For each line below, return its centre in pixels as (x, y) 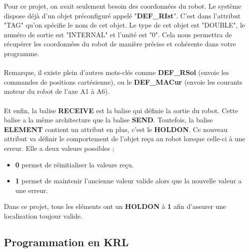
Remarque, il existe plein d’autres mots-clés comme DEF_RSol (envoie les (117, 72)
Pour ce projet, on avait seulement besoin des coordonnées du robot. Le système (123, 6)
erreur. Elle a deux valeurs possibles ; (59, 148)
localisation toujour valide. (43, 215)
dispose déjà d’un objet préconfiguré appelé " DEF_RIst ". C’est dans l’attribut (122, 15)
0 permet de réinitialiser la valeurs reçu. (74, 164)
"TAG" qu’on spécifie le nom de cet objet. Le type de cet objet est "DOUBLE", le (124, 25)
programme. (22, 53)
